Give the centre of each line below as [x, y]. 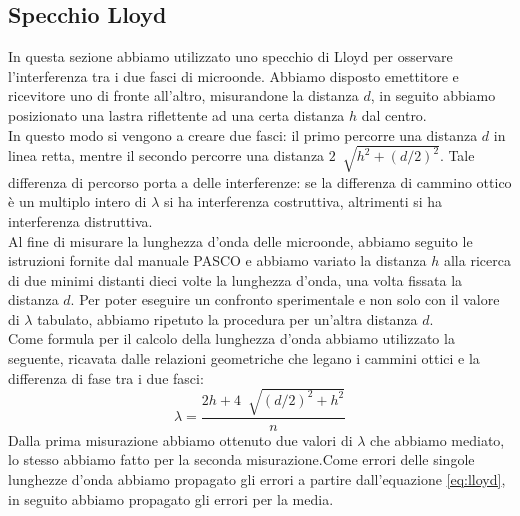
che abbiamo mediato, [437, 439]
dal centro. [394, 114]
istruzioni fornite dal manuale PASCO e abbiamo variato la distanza [217, 260]
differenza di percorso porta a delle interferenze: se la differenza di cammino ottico [260, 181]
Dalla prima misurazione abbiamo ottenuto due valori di [180, 439]
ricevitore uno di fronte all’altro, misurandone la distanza [183, 95]
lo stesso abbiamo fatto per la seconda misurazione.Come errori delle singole [241, 459]
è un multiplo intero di [77, 201]
